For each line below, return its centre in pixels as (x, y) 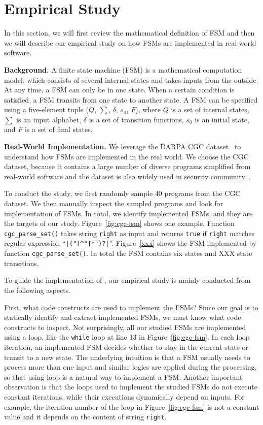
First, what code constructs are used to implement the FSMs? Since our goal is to (131, 307)
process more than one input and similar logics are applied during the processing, (130, 367)
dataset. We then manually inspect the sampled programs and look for (114, 203)
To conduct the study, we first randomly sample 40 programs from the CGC (122, 193)
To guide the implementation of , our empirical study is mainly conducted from (127, 280)
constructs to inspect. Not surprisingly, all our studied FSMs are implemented (125, 327)
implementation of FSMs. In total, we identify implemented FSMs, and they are (128, 213)
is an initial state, (222, 119)
